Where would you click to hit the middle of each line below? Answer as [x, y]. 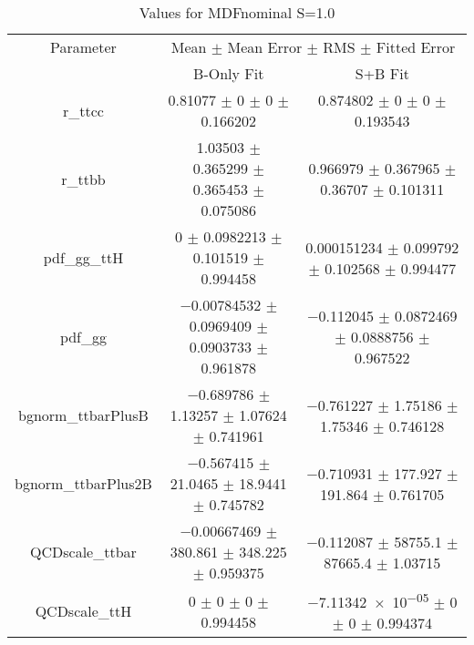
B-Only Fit [229, 73]
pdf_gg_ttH [83, 257]
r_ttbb [83, 179]
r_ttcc [83, 110]
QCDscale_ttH [83, 611]
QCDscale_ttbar [83, 552]
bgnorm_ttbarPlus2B [83, 483]
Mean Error [265, 47]
